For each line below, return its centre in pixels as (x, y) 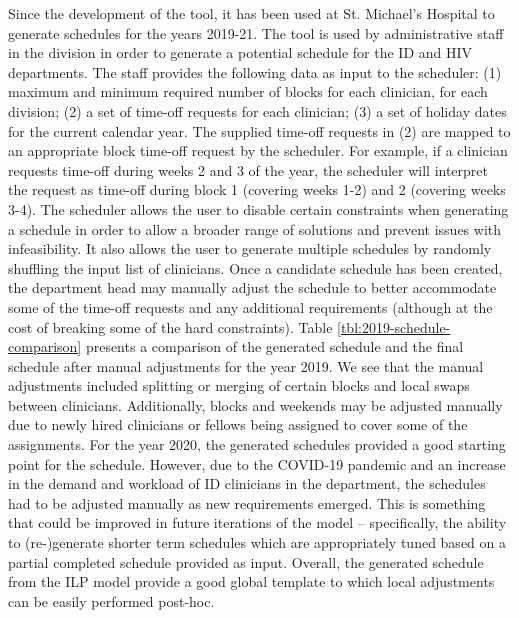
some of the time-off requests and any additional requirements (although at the (250, 306)
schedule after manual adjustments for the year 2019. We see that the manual (246, 365)
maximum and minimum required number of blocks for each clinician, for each (248, 91)
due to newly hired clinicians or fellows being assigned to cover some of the (238, 424)
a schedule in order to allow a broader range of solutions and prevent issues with (255, 228)
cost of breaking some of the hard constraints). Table (170, 326)
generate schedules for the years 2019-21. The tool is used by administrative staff (256, 32)
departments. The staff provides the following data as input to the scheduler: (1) (255, 71)
